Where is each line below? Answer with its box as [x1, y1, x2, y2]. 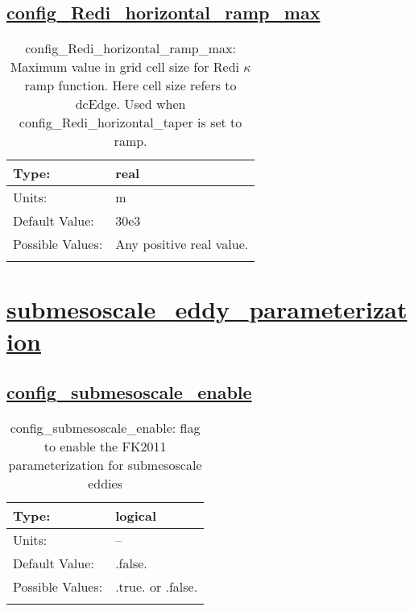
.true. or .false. [115, 576, 198, 596]
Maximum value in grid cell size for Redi [10, 57, 240, 77]
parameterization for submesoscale [8, 455, 202, 474]
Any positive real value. [115, 235, 249, 254]
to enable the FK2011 [43, 436, 167, 455]
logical [115, 505, 156, 525]
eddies [88, 473, 122, 493]
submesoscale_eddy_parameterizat [6, 293, 408, 326]
